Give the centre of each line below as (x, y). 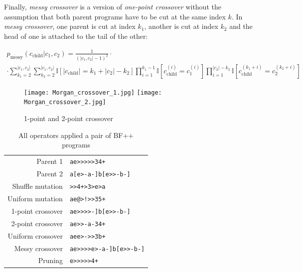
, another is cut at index (181, 26)
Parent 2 (50, 174)
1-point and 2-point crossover (69, 118)
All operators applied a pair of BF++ (76, 135)
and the (241, 26)
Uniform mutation (35, 198)
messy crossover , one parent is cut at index (70, 26)
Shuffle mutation (37, 186)
